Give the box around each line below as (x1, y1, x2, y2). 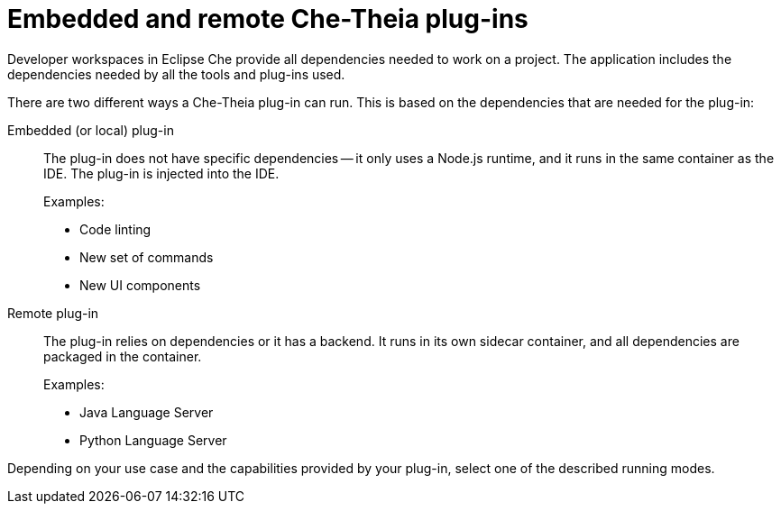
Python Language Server (79, 432, 227, 448)
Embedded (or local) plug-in (7, 122, 174, 138)
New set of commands (79, 249, 214, 265)
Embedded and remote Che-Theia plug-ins (7, 4, 528, 34)
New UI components (79, 277, 201, 293)
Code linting (79, 221, 152, 237)
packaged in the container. (43, 348, 202, 364)
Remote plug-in (7, 305, 99, 321)
